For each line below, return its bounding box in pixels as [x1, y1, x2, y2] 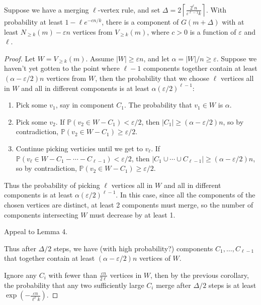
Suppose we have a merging [4, 4, 89, 15]
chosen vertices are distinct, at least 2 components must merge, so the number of [4, 199, 253, 210]
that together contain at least [4, 253, 95, 263]
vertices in [110, 269, 142, 280]
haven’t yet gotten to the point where [4, 63, 120, 73]
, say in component [55, 99, 114, 110]
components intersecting [4, 209, 78, 220]
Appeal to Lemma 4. [4, 226, 68, 237]
